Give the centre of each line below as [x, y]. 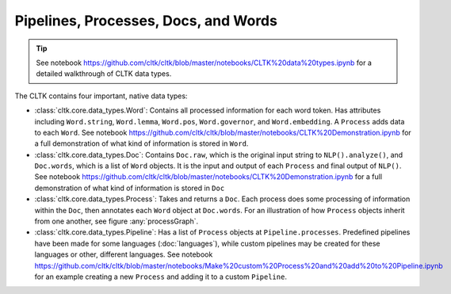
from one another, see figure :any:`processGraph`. [117, 221]
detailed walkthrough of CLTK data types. [104, 74]
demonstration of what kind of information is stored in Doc [130, 188]
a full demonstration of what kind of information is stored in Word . [141, 143]
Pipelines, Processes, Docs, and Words [146, 21]
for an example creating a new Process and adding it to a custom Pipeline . [161, 277]
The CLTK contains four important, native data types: [101, 96]
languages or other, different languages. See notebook [124, 254]
